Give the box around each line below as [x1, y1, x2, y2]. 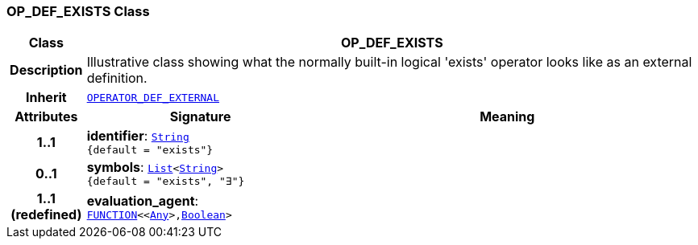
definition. [86, 70, 147, 87]
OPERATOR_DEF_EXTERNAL [86, 91, 220, 104]
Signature [169, 108, 231, 125]
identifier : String [86, 128, 189, 145]
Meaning [480, 108, 535, 125]
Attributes [15, 108, 78, 125]
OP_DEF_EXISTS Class [6, 3, 150, 19]
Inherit [25, 89, 67, 106]
